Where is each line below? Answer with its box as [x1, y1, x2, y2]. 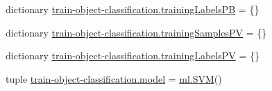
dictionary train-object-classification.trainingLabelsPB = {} [6, 2, 260, 16]
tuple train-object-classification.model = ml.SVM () [6, 71, 222, 85]
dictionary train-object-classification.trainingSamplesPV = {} [6, 25, 267, 39]
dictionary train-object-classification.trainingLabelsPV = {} [6, 48, 260, 63]
